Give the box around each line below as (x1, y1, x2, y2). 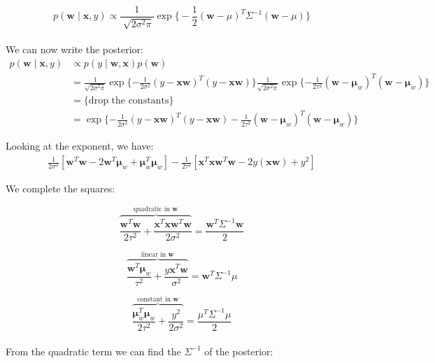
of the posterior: (204, 343, 273, 358)
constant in (137, 296, 171, 304)
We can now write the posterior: (6, 42, 143, 57)
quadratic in (133, 206, 170, 213)
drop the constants (88, 95, 169, 106)
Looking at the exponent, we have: (6, 138, 154, 153)
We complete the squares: (6, 181, 115, 196)
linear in (141, 250, 166, 258)
